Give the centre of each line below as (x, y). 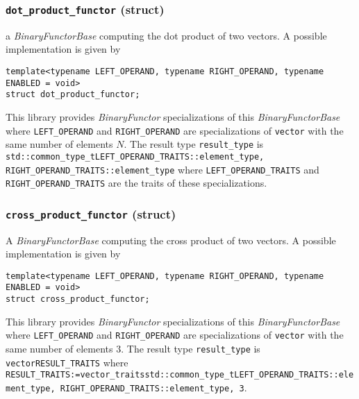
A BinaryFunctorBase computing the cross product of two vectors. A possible (171, 240)
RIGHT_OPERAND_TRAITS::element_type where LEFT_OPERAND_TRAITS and (162, 169)
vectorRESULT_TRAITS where (67, 362)
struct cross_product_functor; (78, 299)
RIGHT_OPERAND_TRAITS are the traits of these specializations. (136, 183)
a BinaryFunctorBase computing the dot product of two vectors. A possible (166, 35)
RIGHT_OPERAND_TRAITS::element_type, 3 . (153, 387)
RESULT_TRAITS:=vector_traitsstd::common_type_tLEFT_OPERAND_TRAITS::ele (180, 375)
